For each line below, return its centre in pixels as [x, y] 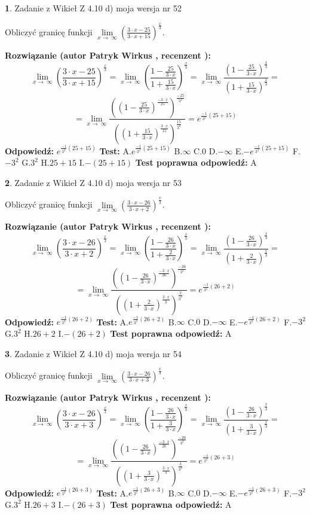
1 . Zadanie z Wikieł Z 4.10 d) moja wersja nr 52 [93, 8]
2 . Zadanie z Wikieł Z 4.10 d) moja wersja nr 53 [93, 182]
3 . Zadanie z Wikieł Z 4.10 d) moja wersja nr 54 [93, 353]
